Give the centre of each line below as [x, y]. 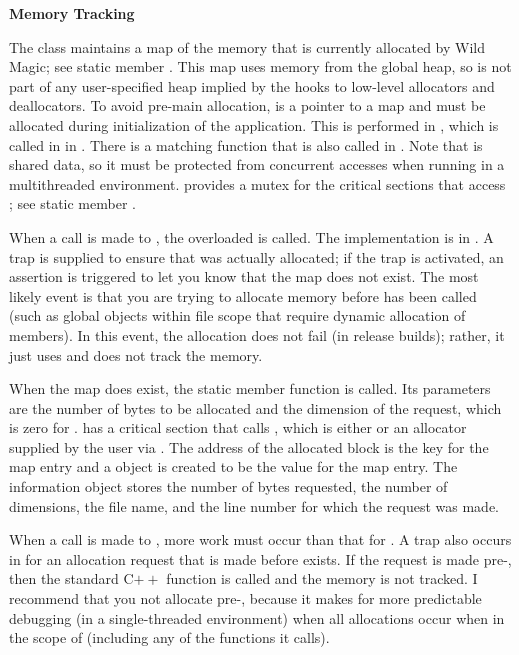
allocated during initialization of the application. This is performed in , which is [254, 124]
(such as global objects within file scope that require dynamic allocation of [237, 315]
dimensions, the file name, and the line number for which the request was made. [254, 505]
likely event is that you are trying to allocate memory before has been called [243, 295]
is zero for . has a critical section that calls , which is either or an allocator [238, 427]
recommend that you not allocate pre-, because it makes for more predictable [245, 598]
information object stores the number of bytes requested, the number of [228, 486]
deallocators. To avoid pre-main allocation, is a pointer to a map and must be [247, 105]
